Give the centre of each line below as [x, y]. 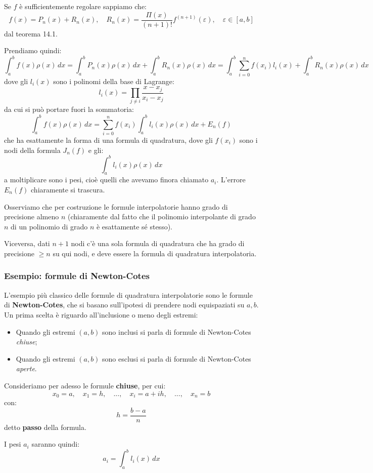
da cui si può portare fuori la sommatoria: [69, 109]
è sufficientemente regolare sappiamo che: [83, 6]
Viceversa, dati [27, 243]
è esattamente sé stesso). [134, 226]
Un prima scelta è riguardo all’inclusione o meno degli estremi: [101, 314]
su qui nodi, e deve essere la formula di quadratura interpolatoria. [155, 253]
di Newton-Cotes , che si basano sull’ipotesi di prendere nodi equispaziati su [124, 305]
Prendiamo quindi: [33, 50]
